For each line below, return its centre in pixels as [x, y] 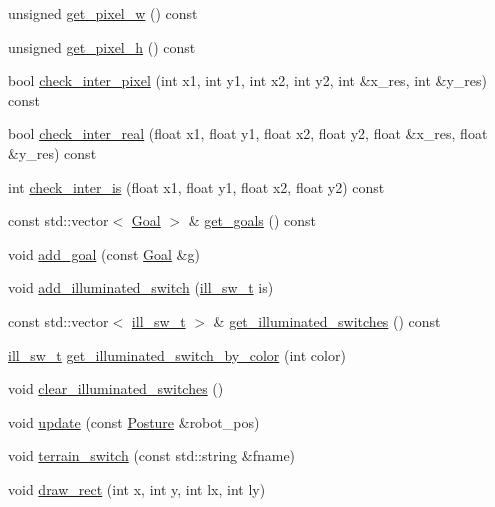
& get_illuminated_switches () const [327, 320]
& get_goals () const [252, 220]
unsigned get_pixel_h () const [102, 46]
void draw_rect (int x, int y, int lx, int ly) [137, 488]
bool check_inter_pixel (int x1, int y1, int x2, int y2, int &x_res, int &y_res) [248, 80]
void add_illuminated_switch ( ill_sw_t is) [141, 287]
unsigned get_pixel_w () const [103, 13]
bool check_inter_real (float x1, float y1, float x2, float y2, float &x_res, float [248, 133]
